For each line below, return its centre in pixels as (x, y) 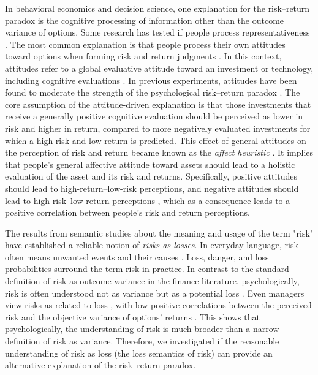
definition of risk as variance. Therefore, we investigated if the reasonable (142, 341)
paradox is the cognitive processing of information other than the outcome (145, 20)
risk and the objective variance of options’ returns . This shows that (132, 316)
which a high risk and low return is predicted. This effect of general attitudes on (156, 140)
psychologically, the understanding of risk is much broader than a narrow (142, 329)
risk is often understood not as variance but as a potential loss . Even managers (155, 293)
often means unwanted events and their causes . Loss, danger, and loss (137, 256)
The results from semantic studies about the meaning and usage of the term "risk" (159, 233)
